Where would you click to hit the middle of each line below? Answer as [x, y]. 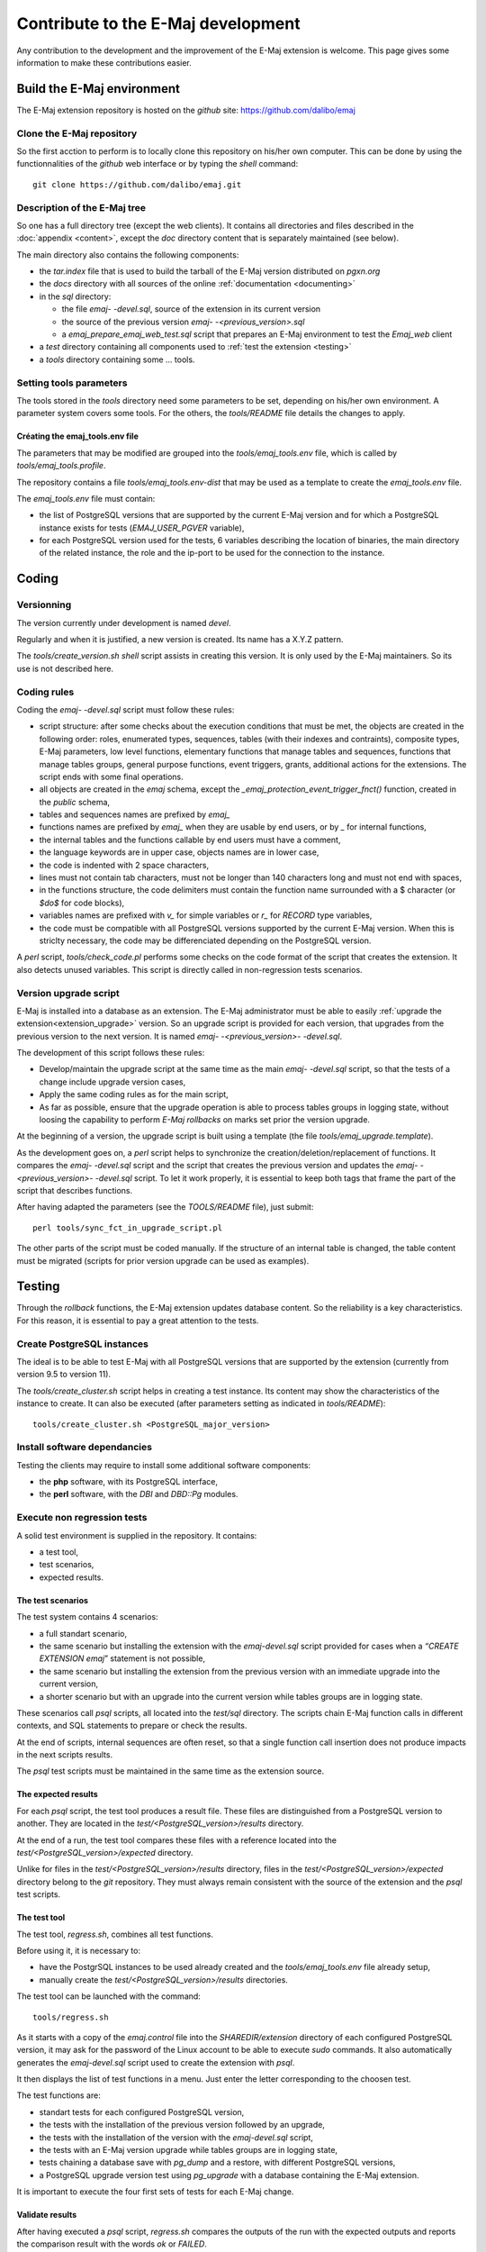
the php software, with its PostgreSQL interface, [129, 1482]
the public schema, [75, 802]
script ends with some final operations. [111, 776]
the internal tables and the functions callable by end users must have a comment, [190, 840]
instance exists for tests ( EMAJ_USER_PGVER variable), [142, 528]
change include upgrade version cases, [112, 1082]
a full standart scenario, [83, 1633]
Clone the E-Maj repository [77, 133]
